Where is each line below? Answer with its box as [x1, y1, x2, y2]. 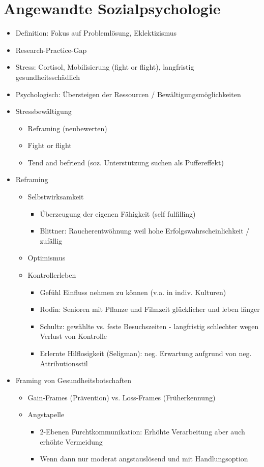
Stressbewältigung [15, 106, 72, 116]
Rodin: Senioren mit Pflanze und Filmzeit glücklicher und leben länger [40, 304, 260, 314]
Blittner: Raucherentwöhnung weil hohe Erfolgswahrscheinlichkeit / [40, 225, 250, 236]
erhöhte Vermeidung [40, 436, 103, 447]
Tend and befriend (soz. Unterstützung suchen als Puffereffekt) [27, 157, 224, 167]
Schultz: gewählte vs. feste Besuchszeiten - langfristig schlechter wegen [40, 320, 259, 331]
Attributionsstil [40, 358, 88, 368]
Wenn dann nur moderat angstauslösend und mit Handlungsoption [40, 453, 248, 464]
